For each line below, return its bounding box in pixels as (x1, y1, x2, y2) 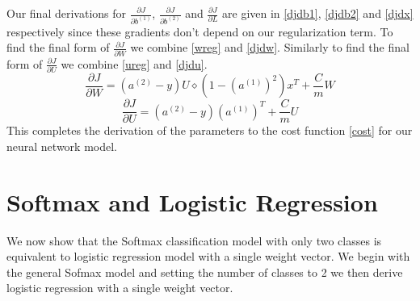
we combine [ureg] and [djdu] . (61, 55, 208, 72)
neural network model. (6, 137, 117, 154)
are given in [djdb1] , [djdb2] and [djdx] (222, 5, 414, 21)
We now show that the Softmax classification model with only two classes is (6, 232, 382, 249)
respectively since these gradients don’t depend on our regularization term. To (6, 23, 393, 40)
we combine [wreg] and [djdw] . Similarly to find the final (130, 39, 409, 56)
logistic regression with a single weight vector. (6, 279, 233, 296)
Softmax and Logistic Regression (6, 185, 378, 218)
